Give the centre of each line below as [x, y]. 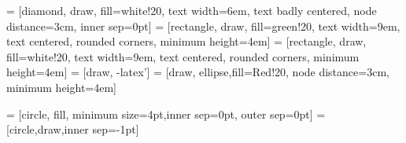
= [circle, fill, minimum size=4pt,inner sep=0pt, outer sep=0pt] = [166, 114]
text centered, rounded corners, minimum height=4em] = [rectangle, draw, [186, 41]
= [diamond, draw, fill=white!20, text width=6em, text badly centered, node [192, 10]
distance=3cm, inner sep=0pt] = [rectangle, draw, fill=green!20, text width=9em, [203, 26]
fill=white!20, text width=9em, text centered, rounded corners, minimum [183, 56]
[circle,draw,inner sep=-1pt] [73, 129]
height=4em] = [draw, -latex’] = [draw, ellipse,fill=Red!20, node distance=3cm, [198, 72]
